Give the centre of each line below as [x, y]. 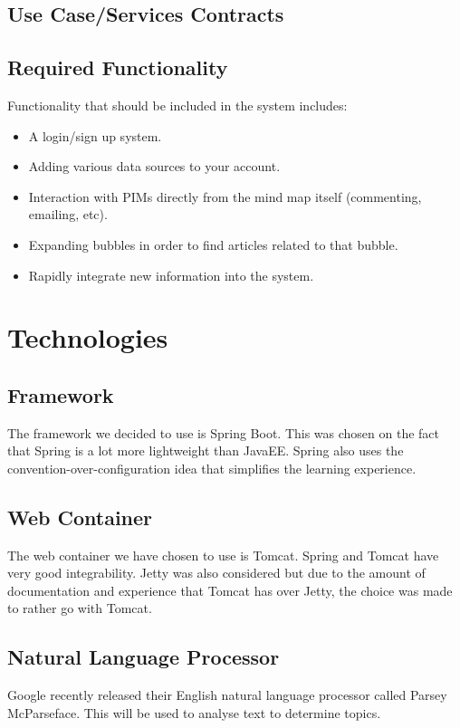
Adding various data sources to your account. [154, 166]
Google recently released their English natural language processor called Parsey [227, 695]
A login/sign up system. [95, 135]
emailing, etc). [68, 214]
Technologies [88, 337]
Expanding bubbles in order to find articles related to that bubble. [213, 244]
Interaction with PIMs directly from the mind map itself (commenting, [225, 196]
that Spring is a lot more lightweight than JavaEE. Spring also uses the [206, 450]
